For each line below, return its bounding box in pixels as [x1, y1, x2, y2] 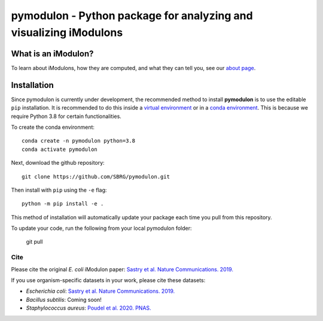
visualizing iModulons [11, 26, 123, 39]
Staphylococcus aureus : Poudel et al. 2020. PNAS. [26, 304, 152, 311]
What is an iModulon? [11, 49, 94, 59]
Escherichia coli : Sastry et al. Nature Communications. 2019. [26, 287, 175, 295]
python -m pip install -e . [22, 201, 104, 207]
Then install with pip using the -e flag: [11, 186, 107, 193]
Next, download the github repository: [11, 159, 105, 166]
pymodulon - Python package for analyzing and [11, 9, 254, 22]
